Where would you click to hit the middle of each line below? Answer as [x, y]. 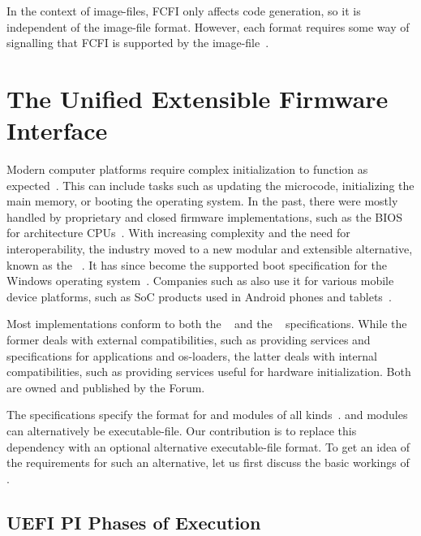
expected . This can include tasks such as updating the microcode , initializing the [210, 185]
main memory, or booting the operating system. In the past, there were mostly [202, 201]
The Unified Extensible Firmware [198, 98]
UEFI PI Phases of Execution [134, 522]
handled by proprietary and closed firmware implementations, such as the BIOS [205, 216]
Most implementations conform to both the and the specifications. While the [207, 324]
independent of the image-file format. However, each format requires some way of [208, 26]
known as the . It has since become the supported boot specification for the [197, 264]
